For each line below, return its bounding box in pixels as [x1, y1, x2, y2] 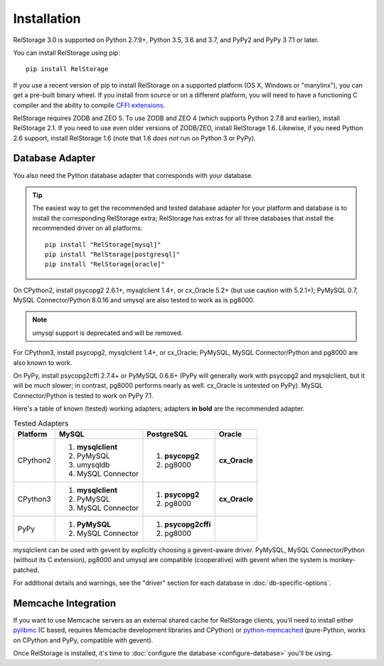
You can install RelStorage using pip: [13, 48, 120, 57]
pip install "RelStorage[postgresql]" [45, 250, 181, 258]
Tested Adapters [13, 418, 69, 428]
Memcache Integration [13, 597, 117, 609]
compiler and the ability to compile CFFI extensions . [13, 100, 166, 110]
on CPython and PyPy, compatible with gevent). [13, 635, 154, 644]
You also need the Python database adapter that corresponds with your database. [13, 171, 254, 179]
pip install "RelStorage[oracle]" [45, 260, 165, 268]
